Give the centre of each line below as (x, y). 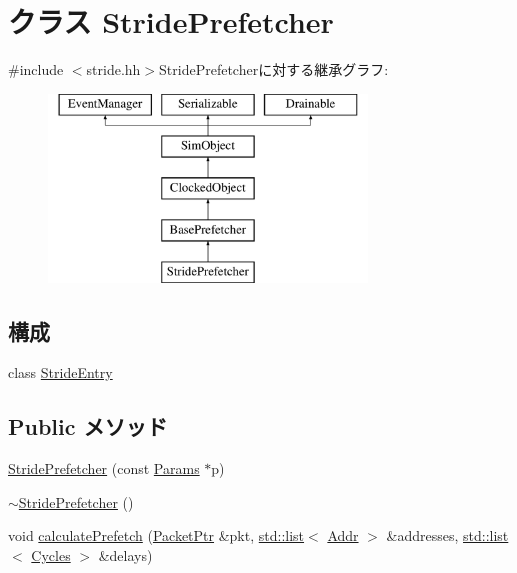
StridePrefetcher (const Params (104, 468)
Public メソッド (88, 426)
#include (36, 69)
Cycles (51, 555)
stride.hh (113, 69)
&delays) (125, 555)
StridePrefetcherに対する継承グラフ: (274, 69)
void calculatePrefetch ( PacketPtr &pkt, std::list (156, 535)
